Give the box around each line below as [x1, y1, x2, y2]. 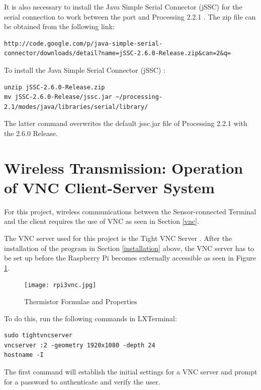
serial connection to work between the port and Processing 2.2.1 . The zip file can [4, 11, 256, 22]
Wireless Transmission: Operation [4, 157, 243, 178]
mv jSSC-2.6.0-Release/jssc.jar [4, 93, 112, 101]
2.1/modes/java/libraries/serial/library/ [4, 103, 148, 110]
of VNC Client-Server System [4, 177, 215, 197]
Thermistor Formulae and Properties [24, 296, 137, 307]
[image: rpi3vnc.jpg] [24, 282, 97, 289]
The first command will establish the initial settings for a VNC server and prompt [4, 366, 257, 377]
